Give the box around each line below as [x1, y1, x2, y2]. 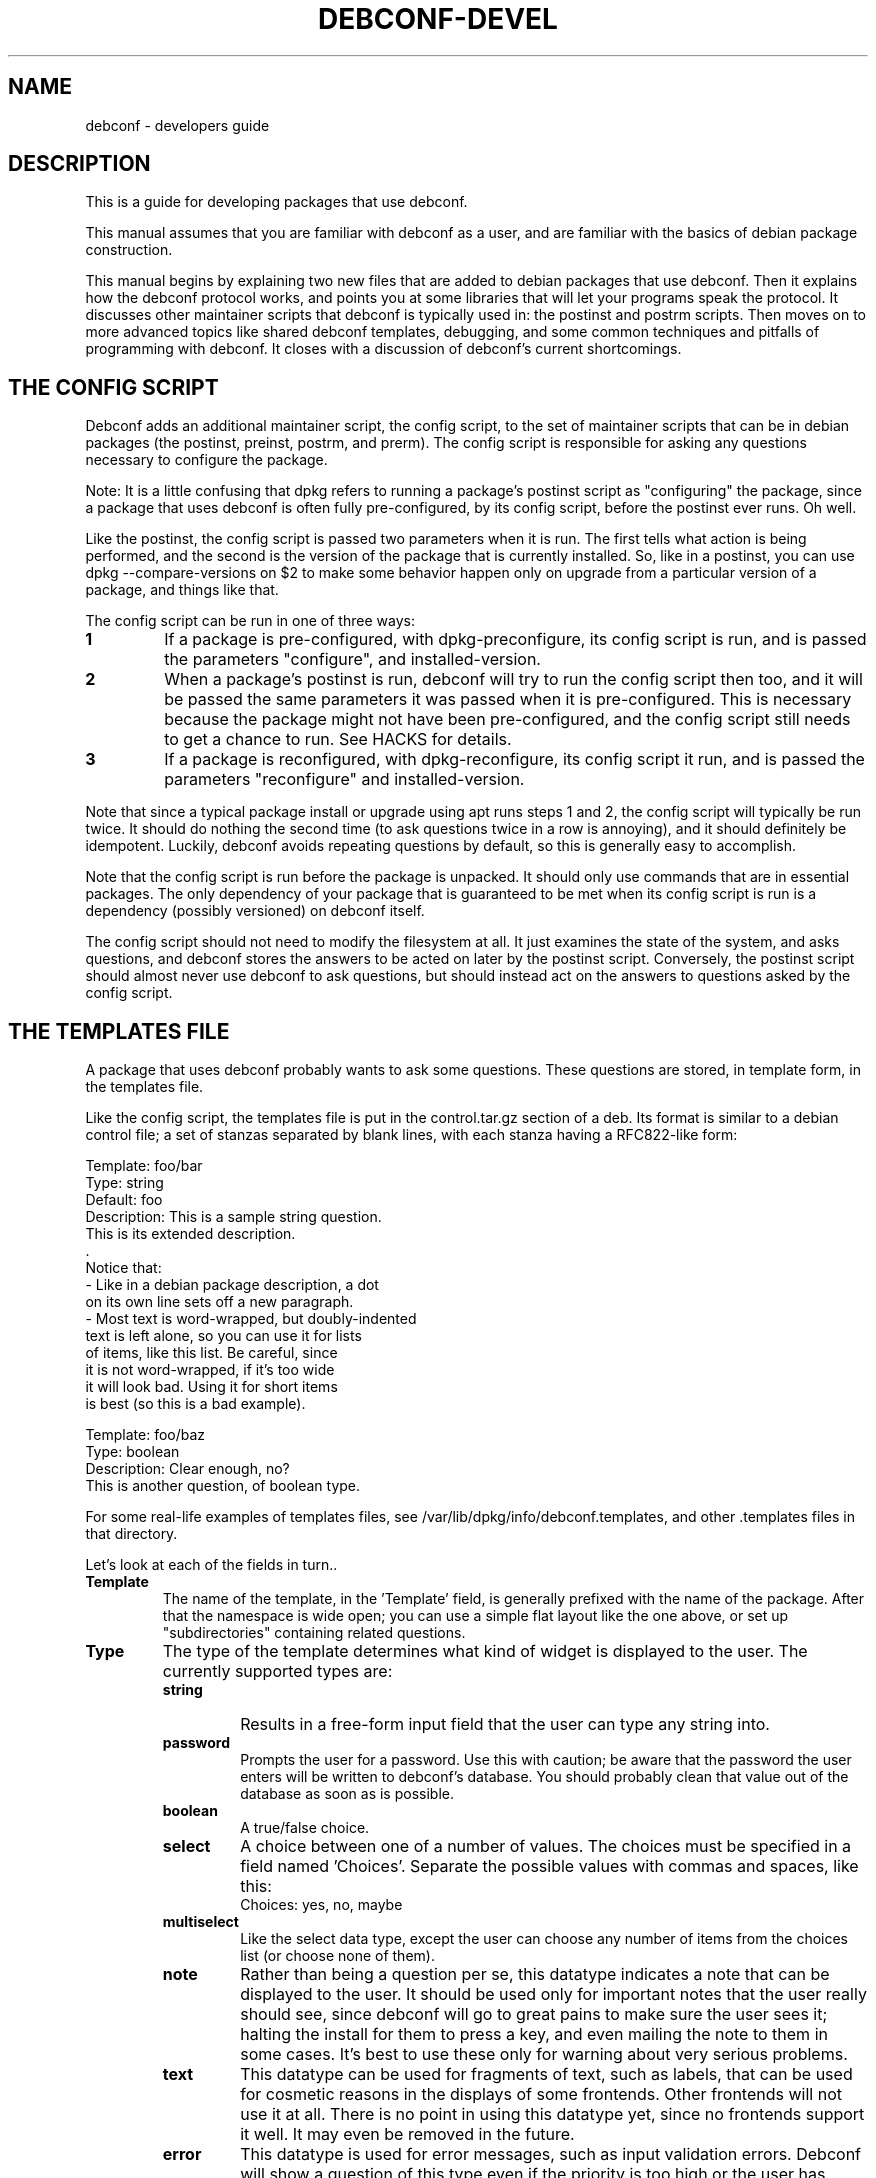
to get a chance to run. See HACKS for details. [164, 729, 512, 750]
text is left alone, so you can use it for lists [85, 1327, 362, 1345]
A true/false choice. [240, 1819, 370, 1837]
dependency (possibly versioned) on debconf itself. [85, 902, 425, 920]
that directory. [85, 1525, 178, 1543]
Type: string [85, 1174, 164, 1192]
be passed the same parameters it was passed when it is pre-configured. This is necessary [164, 689, 852, 710]
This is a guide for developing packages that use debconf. [85, 193, 468, 211]
